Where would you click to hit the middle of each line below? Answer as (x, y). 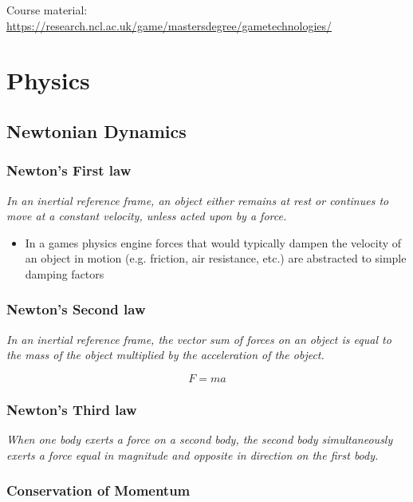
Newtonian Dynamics (96, 130)
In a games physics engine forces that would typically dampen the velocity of (213, 242)
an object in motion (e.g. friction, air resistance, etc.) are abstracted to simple (216, 258)
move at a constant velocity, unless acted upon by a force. (147, 216)
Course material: (47, 10)
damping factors (65, 273)
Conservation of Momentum (98, 490)
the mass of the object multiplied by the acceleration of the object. (165, 355)
